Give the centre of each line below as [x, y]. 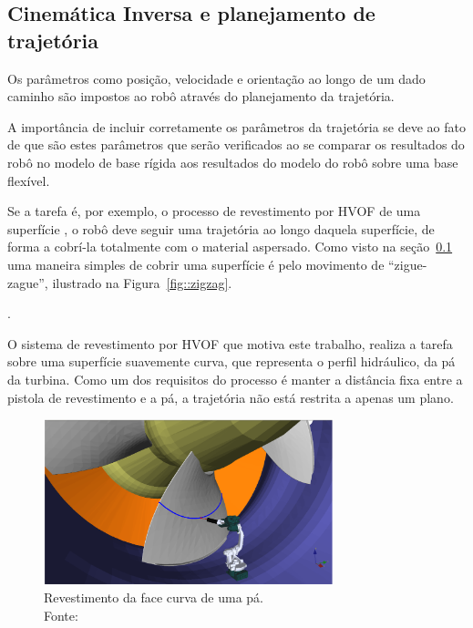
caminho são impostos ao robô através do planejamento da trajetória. [201, 96]
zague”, [28, 282]
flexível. [29, 180]
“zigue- [408, 264]
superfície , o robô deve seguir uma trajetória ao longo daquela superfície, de [221, 228]
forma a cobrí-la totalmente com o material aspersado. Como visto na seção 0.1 [230, 247]
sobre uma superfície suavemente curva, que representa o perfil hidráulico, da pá [231, 361]
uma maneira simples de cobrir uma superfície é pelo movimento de [196, 264]
